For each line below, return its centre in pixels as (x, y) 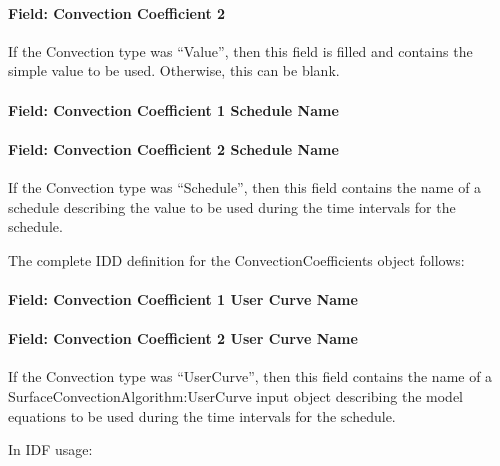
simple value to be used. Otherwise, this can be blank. (174, 70)
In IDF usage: (50, 449)
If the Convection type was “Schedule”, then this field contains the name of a (245, 186)
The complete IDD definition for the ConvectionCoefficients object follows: (236, 259)
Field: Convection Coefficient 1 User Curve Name (183, 298)
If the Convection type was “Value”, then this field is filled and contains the (240, 50)
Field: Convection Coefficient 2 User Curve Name (183, 338)
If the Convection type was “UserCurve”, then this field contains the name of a (250, 376)
